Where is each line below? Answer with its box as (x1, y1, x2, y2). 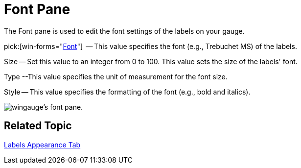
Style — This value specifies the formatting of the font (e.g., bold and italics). (4, 87, 251, 96)
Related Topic (4, 120, 72, 132)
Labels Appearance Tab (4, 140, 81, 149)
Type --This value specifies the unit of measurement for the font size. (4, 72, 228, 81)
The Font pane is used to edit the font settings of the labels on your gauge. (4, 26, 245, 35)
